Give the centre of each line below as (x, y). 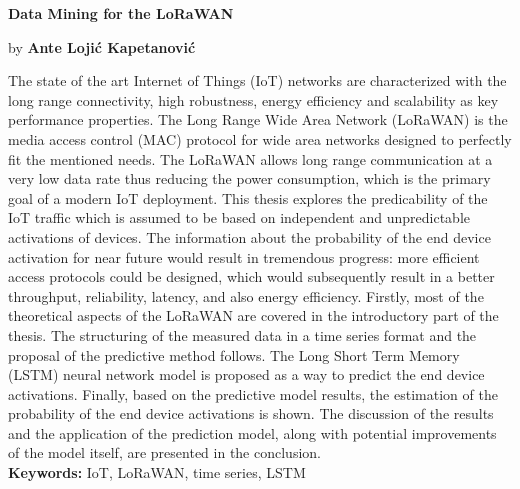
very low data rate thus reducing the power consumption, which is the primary (249, 178)
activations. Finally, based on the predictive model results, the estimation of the (253, 393)
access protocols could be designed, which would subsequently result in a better (251, 276)
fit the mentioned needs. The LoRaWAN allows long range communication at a (250, 158)
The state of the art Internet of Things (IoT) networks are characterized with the (257, 80)
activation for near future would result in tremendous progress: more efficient (244, 256)
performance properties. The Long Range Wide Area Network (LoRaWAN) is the (258, 119)
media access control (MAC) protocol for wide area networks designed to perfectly (260, 138)
